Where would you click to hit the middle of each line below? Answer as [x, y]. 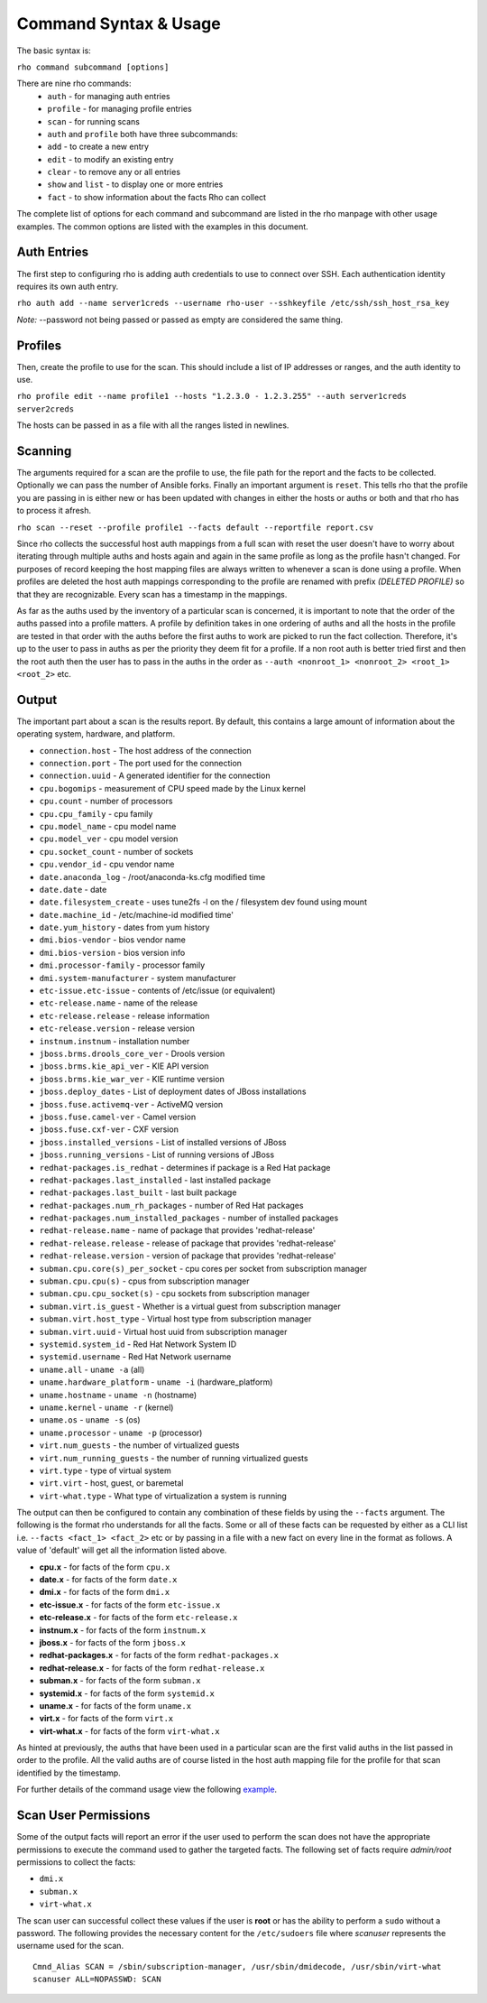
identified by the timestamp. [69, 1773]
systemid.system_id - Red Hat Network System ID [138, 1344]
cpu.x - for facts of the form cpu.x [105, 1567]
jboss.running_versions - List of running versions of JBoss [157, 1155]
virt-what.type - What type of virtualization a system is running [163, 1496]
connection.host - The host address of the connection [145, 750]
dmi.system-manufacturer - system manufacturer [138, 978]
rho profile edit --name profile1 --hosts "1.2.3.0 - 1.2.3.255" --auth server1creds [212, 396]
